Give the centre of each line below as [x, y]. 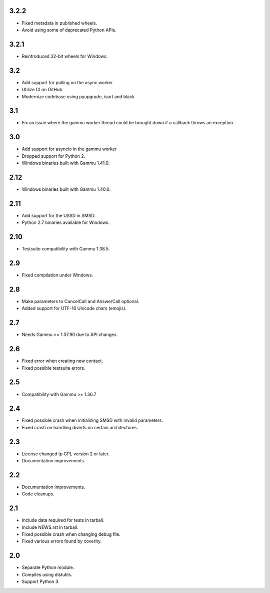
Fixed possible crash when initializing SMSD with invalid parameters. [92, 420]
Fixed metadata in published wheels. [59, 23]
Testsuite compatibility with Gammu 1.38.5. [66, 249]
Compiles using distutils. [47, 574]
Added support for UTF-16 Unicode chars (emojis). [74, 309]
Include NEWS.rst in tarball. [50, 527]
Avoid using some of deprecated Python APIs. [69, 30]
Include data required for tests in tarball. [63, 520]
